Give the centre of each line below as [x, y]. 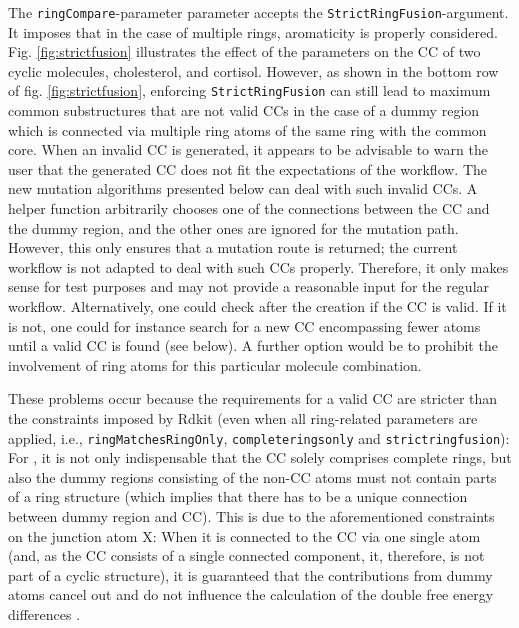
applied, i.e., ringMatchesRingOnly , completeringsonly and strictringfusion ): [259, 437]
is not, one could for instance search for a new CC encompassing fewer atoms [244, 325]
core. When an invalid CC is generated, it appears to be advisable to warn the [248, 149]
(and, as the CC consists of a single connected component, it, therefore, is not [246, 555]
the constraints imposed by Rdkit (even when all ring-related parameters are [243, 418]
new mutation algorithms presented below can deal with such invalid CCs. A [243, 188]
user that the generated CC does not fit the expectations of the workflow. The [248, 168]
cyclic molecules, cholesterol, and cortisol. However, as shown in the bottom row [253, 70]
